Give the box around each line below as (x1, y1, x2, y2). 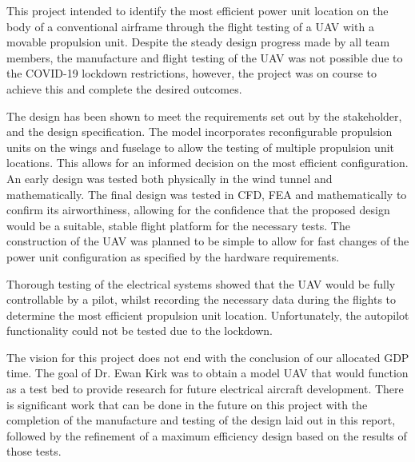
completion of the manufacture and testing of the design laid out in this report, (6, 412, 396, 428)
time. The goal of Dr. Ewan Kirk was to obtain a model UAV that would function (6, 364, 409, 381)
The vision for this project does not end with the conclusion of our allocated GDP (6, 348, 409, 365)
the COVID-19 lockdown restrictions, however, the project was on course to (6, 65, 377, 82)
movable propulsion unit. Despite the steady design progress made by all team (6, 34, 390, 50)
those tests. (6, 443, 62, 460)
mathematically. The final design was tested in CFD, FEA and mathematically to (6, 185, 407, 202)
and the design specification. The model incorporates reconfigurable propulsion (6, 123, 393, 140)
